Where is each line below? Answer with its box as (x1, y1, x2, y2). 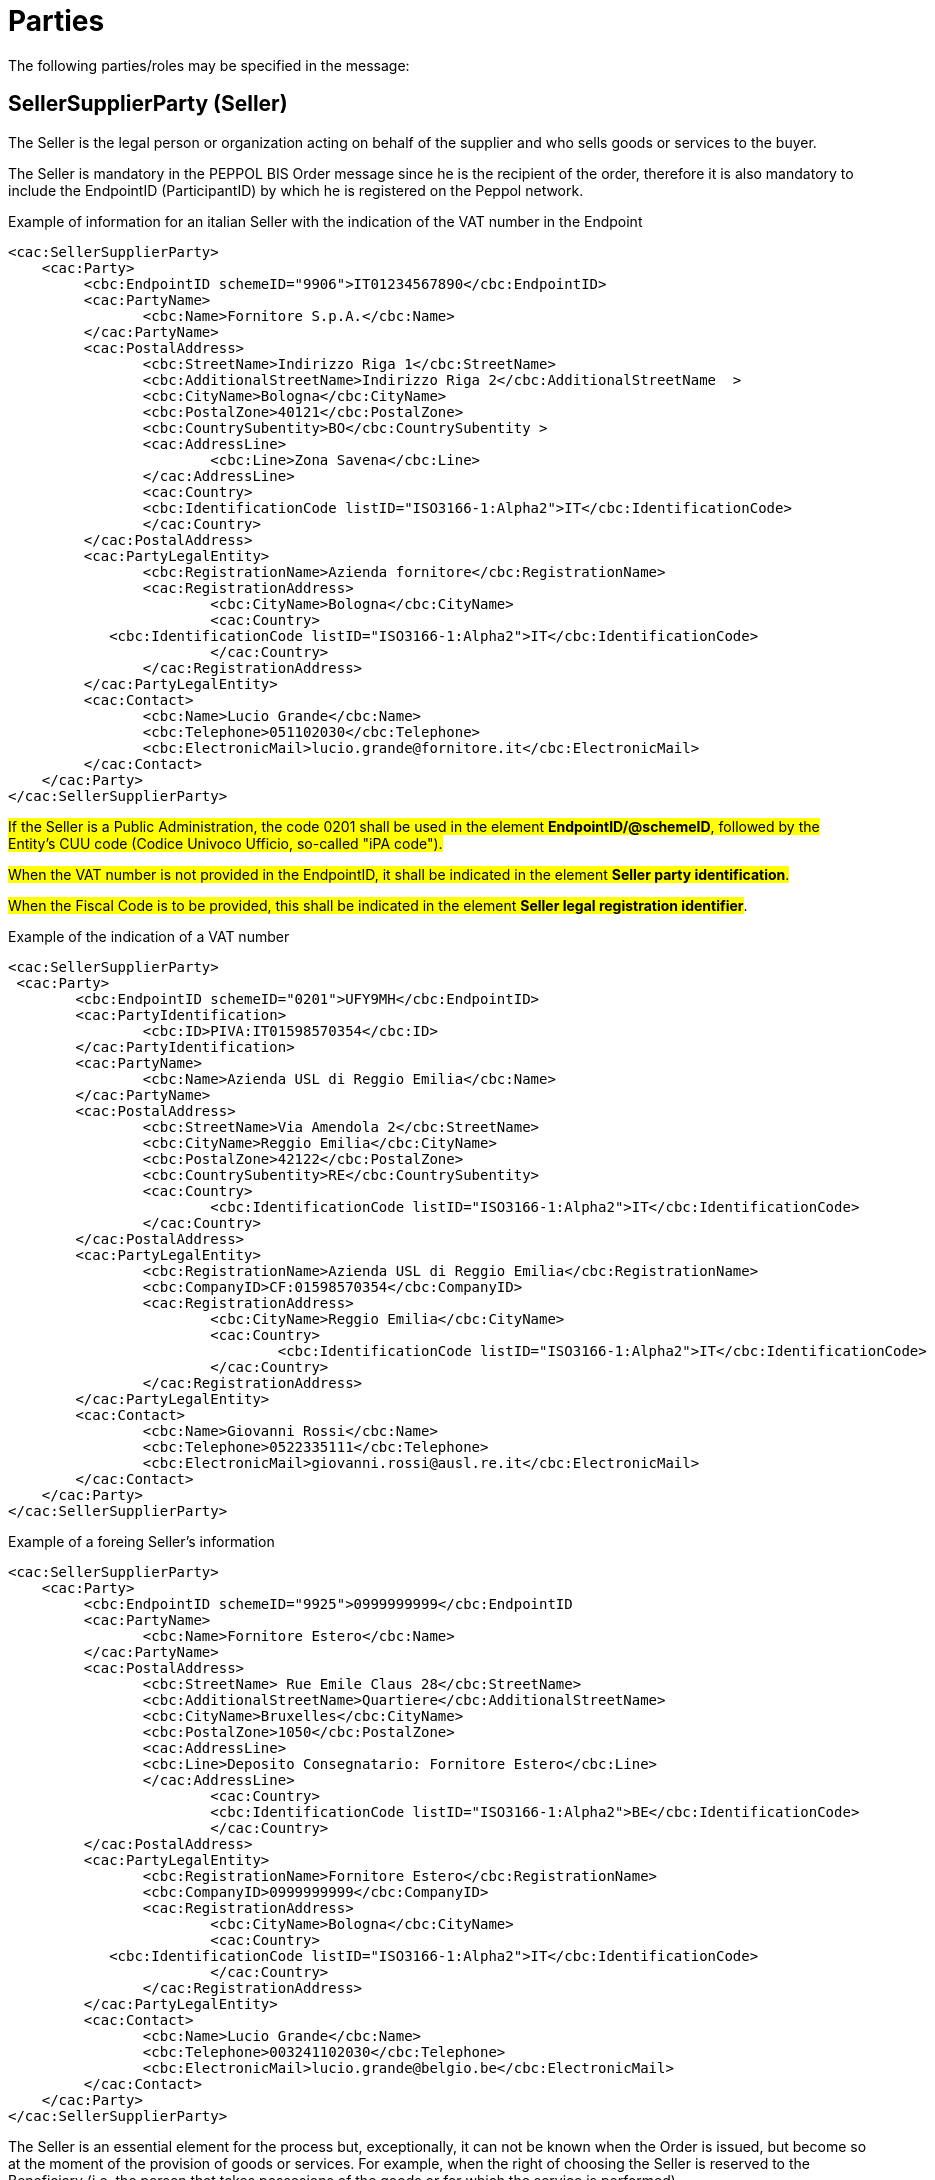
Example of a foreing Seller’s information (8, 1532, 275, 1550)
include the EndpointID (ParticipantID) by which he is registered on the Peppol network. (8, 181, 584, 199)
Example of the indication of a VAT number (8, 927, 290, 945)
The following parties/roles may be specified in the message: (8, 56, 410, 74)
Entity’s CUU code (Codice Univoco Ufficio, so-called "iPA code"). (8, 834, 443, 852)
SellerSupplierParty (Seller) (8, 91, 288, 117)
